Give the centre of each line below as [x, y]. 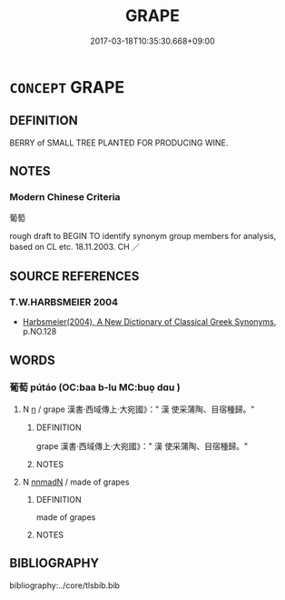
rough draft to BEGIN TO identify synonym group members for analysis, [143, 236]
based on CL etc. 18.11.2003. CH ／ [75, 247]
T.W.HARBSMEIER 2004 [64, 302]
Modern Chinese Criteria [65, 197]
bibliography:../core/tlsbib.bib [65, 585]
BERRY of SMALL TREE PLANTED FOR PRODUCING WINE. [119, 143]
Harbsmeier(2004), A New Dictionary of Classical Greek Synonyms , [149, 322]
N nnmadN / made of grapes [76, 482]
